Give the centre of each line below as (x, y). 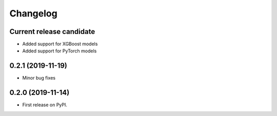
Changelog (33, 13)
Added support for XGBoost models (60, 44)
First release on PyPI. (45, 105)
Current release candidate (52, 32)
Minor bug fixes (39, 78)
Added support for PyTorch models (60, 51)
